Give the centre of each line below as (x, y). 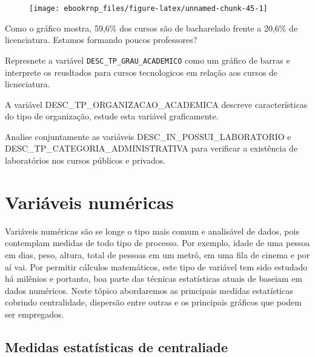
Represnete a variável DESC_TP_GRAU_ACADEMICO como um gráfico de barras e (148, 60)
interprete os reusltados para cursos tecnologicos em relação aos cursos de (141, 72)
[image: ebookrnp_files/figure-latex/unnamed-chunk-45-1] (148, 8)
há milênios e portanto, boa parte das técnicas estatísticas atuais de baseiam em (154, 279)
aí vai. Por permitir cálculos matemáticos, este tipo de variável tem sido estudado (156, 266)
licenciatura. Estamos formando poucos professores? (101, 40)
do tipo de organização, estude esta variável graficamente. (112, 116)
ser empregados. (35, 314)
